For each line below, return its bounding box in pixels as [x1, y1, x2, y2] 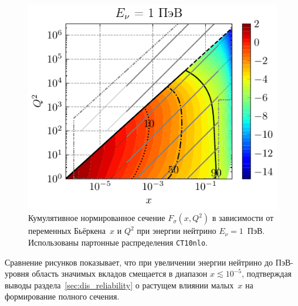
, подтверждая [241, 267, 292, 280]
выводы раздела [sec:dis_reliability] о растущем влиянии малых [5, 278, 234, 291]
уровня [5, 267, 29, 280]
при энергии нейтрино [137, 225, 216, 237]
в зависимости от [212, 212, 274, 224]
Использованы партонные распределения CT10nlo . [28, 236, 208, 249]
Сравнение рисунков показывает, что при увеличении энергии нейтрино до [5, 256, 273, 268]
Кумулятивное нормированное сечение [28, 212, 165, 224]
